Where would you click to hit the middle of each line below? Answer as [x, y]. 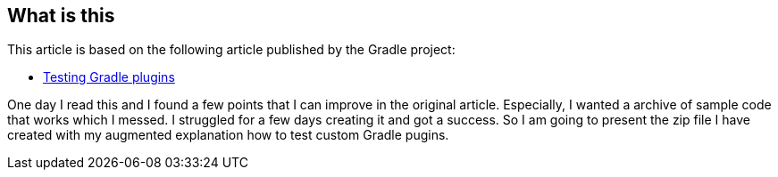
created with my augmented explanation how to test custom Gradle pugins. [228, 135]
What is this [61, 16]
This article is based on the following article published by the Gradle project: [231, 50]
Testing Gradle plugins [109, 77]
